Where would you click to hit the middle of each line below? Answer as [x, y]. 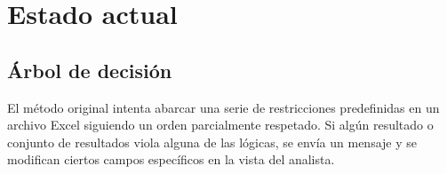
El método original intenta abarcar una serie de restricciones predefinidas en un [223, 107]
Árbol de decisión [90, 70]
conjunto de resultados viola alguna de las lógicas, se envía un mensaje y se [212, 142]
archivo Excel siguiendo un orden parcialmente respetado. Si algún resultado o [220, 125]
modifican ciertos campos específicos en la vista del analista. [171, 159]
